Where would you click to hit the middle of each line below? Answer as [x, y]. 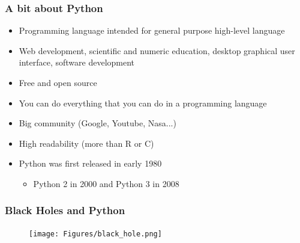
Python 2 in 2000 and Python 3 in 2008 [106, 183]
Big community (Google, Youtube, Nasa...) [97, 123]
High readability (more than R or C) [86, 143]
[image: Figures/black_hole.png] [95, 234]
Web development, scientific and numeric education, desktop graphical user [157, 50]
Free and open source [58, 82]
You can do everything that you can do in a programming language [143, 103]
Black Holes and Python [65, 210]
